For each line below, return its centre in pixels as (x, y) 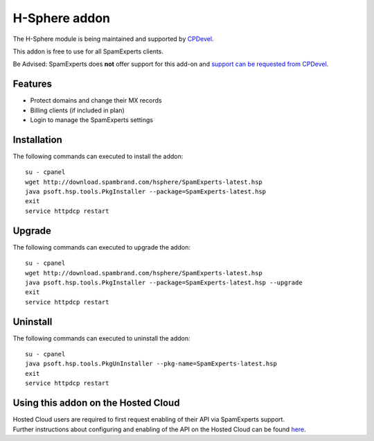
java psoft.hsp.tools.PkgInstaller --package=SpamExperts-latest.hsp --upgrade (164, 282)
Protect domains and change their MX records (96, 101)
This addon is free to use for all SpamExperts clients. (88, 51)
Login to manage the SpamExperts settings (92, 120)
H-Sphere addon (62, 18)
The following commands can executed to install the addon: (98, 156)
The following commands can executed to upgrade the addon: (101, 247)
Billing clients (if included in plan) (77, 110)
